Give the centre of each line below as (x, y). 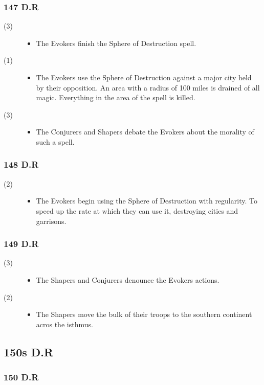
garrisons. (51, 221)
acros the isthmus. (64, 324)
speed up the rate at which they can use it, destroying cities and (137, 210)
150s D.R (29, 352)
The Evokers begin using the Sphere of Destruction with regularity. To (147, 201)
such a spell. (55, 141)
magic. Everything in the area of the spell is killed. (116, 97)
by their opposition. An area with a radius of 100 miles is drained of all (148, 87)
